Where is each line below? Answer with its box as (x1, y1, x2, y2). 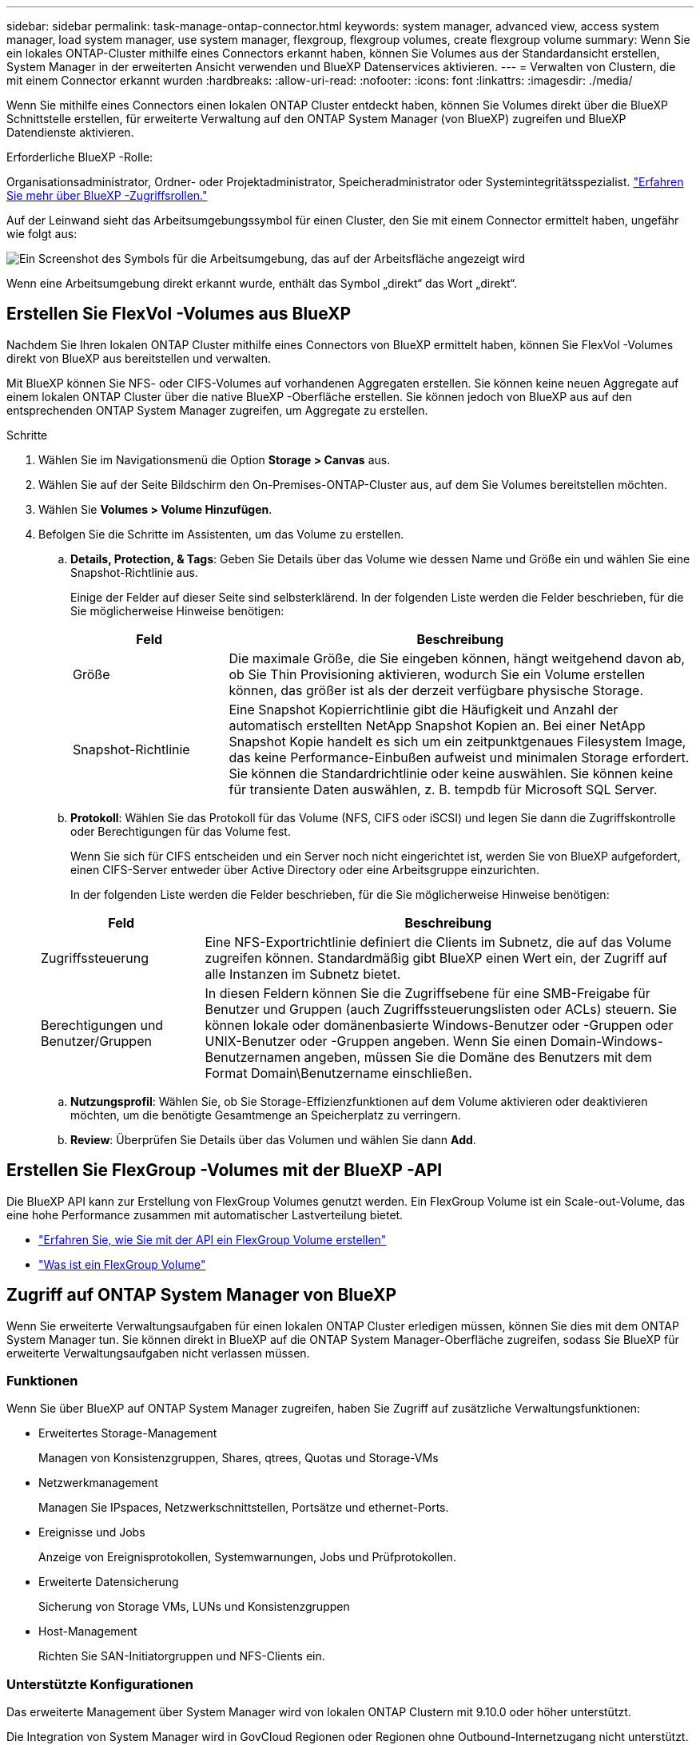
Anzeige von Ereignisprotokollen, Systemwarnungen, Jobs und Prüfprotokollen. (38, 1550, 456, 1564)
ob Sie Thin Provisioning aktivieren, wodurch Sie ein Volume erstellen (229, 666, 646, 682)
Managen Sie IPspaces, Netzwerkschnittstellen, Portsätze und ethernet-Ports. (38, 1501, 449, 1515)
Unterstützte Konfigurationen (6, 1675, 193, 1692)
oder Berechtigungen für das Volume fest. (70, 824, 291, 838)
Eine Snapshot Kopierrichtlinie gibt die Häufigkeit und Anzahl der (229, 701, 618, 717)
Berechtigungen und (41, 1016, 164, 1033)
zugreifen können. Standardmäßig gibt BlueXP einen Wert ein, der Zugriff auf (205, 949, 668, 966)
